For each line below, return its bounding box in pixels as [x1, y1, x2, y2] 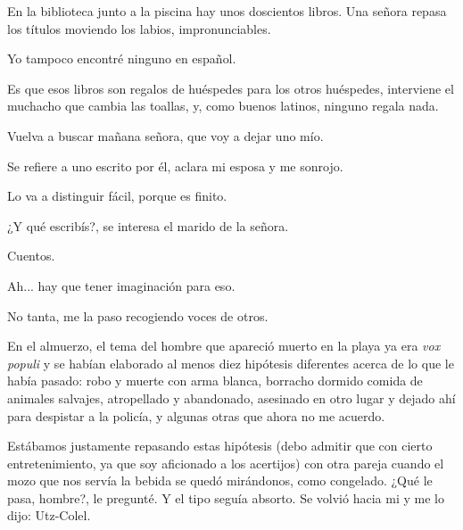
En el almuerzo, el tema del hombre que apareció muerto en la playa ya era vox [7, 336, 441, 355]
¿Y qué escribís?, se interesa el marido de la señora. [7, 216, 289, 235]
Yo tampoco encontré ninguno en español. [7, 49, 236, 68]
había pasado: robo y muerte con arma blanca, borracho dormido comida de [7, 371, 423, 390]
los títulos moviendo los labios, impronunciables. [7, 19, 271, 37]
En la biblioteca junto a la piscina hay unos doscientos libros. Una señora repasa [7, 2, 447, 20]
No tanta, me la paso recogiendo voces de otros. [7, 306, 269, 325]
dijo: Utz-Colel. [7, 506, 91, 525]
